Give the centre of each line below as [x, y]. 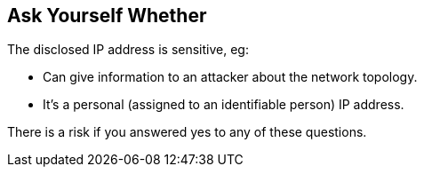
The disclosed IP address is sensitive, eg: [128, 50]
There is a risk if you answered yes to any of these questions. [187, 132]
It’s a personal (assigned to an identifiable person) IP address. [224, 105]
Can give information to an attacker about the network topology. [230, 77]
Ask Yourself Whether [107, 16]
